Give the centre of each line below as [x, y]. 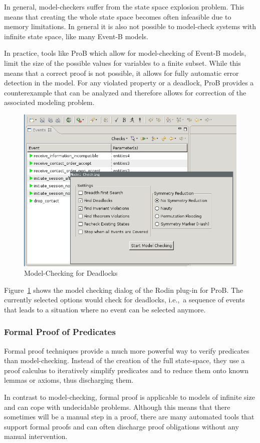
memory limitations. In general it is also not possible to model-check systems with [130, 26]
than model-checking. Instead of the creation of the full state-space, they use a [124, 360]
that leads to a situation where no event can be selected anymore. [105, 309]
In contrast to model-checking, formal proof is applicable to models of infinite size [129, 397]
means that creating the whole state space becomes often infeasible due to [118, 16]
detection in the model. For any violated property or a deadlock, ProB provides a [129, 83]
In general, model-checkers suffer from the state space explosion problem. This [124, 7]
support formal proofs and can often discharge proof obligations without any [121, 426]
